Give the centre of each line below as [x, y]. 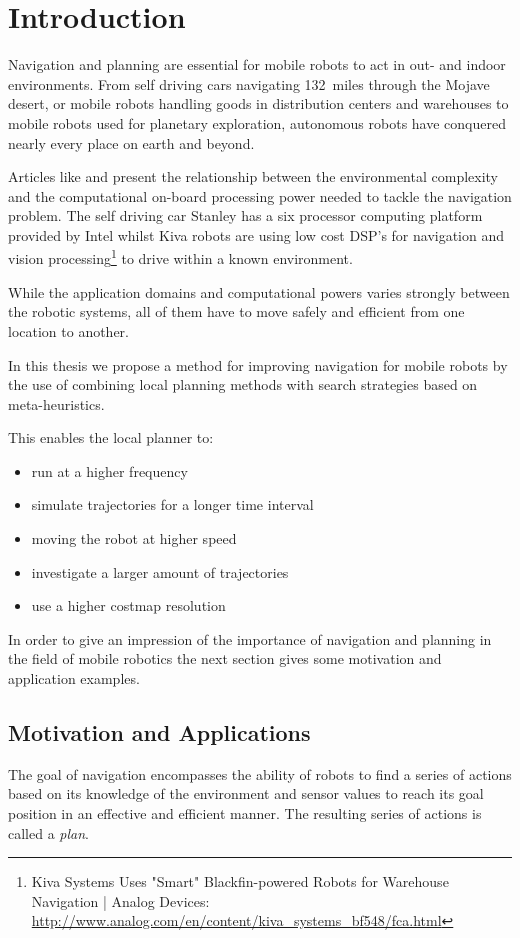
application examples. [74, 678]
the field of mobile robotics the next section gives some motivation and [225, 658]
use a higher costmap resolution [128, 605]
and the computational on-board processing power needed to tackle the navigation [260, 195]
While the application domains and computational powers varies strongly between [259, 291]
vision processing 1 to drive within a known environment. [180, 257]
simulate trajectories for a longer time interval [172, 504]
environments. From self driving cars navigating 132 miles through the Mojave [249, 83]
